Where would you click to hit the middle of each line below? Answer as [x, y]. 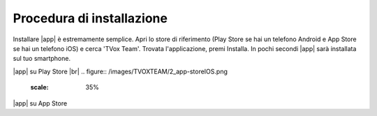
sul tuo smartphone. [42, 59]
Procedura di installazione [90, 18]
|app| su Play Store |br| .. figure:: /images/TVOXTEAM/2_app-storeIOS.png [120, 71]
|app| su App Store [40, 103]
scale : [39, 87]
